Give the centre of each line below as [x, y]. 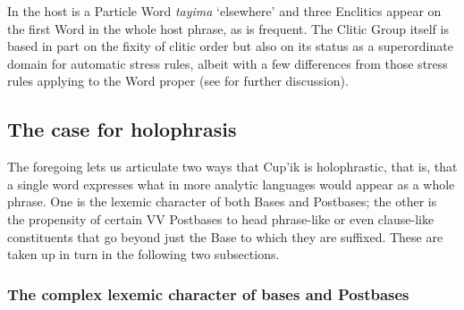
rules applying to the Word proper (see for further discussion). [178, 81]
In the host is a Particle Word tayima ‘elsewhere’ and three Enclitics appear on [224, 11]
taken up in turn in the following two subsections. [143, 254]
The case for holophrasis [122, 129]
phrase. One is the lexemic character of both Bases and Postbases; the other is [222, 201]
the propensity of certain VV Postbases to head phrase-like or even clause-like [221, 218]
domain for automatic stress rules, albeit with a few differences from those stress [228, 63]
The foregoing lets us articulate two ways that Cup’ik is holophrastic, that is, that [232, 167]
